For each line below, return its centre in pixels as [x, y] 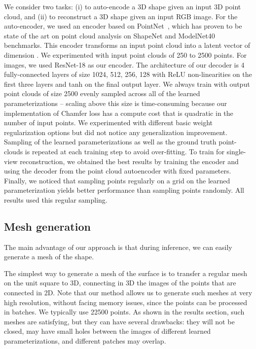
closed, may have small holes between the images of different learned [108, 331]
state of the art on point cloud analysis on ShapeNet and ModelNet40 [110, 35]
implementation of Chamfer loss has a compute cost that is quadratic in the [119, 113]
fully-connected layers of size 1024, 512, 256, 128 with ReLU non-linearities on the [128, 74]
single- [236, 151]
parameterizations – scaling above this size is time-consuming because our [116, 103]
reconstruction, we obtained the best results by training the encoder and [129, 161]
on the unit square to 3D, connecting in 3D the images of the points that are [120, 283]
